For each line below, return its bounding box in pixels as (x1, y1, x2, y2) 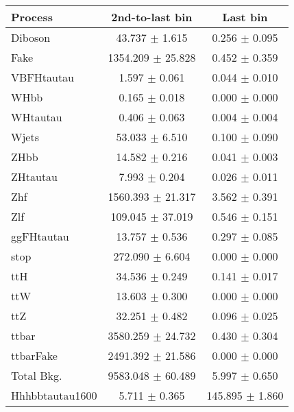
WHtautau (11, 109, 62, 125)
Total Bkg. (11, 367, 62, 383)
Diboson (11, 29, 51, 45)
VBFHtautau (11, 69, 75, 85)
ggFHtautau (11, 228, 69, 244)
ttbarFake (11, 348, 58, 363)
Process (11, 9, 53, 25)
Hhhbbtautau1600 (11, 387, 97, 403)
